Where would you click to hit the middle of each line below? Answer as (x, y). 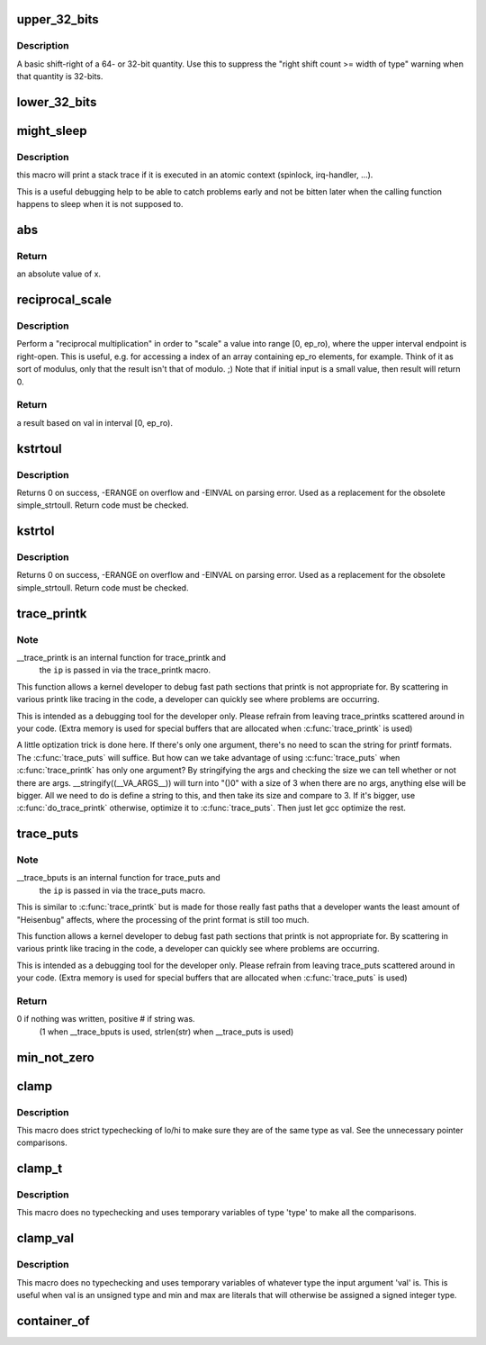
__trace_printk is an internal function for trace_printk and (121, 657)
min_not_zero (55, 1057)
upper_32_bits (58, 19)
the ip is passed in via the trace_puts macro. (122, 890)
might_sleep (52, 131)
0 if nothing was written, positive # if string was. (106, 1019)
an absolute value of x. (59, 274)
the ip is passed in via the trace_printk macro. (125, 670)
